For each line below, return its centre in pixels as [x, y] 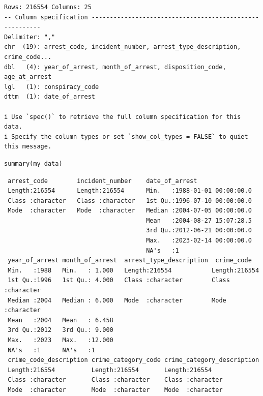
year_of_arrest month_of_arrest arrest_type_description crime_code [130, 261]
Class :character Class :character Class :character [115, 380]
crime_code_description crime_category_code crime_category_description [134, 360]
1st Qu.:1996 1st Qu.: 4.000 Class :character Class [119, 280]
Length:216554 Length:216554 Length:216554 [110, 370]
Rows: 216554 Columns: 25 [48, 7]
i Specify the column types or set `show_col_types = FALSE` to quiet [126, 136]
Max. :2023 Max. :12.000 [61, 340]
